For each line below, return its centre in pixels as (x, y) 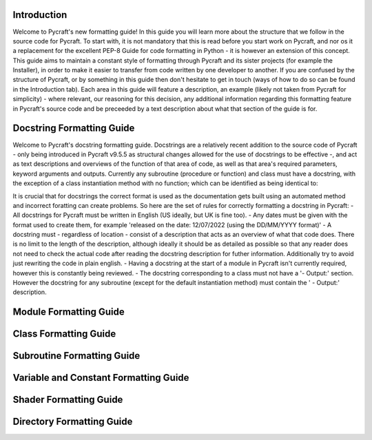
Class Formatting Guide (64, 334)
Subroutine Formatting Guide (76, 356)
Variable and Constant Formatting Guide (101, 378)
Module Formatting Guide (69, 312)
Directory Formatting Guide (73, 422)
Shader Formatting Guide (68, 400)
